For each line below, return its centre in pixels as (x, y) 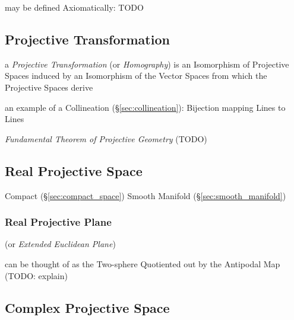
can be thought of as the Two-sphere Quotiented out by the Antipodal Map (143, 263)
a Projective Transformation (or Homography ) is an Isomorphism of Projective (147, 64)
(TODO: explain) (36, 275)
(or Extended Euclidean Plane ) (60, 244)
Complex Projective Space (87, 307)
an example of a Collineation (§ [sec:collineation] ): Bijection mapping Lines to (145, 107)
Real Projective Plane (58, 222)
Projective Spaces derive (49, 87)
